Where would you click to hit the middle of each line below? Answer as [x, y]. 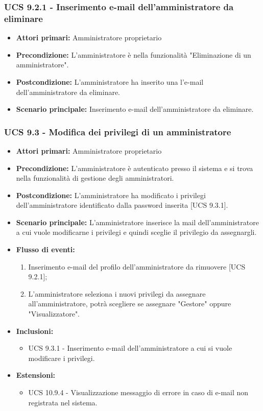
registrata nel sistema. [63, 402]
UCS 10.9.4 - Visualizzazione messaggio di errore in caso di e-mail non [138, 392]
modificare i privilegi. [62, 358]
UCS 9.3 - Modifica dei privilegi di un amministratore [118, 131]
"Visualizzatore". [54, 314]
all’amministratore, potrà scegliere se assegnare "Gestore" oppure [130, 304]
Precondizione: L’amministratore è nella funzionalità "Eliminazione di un [134, 54]
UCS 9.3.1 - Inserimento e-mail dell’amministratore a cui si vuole [130, 348]
